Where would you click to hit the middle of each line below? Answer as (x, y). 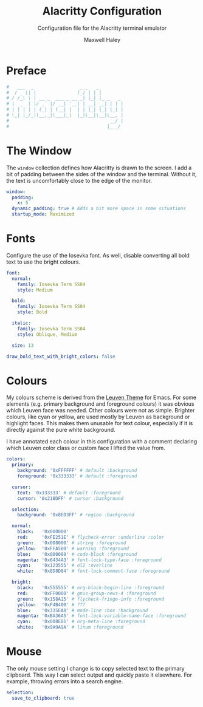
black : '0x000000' (43, 532)
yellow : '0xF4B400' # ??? (51, 605)
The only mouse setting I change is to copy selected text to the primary (95, 668)
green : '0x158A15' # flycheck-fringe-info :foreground (91, 599)
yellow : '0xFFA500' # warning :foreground (73, 548)
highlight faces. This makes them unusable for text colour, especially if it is (100, 423)
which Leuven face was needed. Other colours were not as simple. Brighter (101, 411)
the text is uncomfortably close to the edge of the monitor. (79, 180)
